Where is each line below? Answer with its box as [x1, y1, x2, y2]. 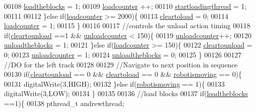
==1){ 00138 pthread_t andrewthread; [4, 98, 124, 108]
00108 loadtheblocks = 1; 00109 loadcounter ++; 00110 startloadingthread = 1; [4, 1, 247, 11]
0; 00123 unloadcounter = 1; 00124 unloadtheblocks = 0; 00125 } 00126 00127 [4, 49, 242, 59]
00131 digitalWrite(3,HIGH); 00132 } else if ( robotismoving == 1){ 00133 [4, 78, 225, 89]
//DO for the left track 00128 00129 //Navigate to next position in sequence [4, 59, 238, 69]
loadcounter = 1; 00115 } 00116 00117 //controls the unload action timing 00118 [4, 20, 251, 31]
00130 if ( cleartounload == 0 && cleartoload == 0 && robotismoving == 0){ [4, 69, 242, 79]
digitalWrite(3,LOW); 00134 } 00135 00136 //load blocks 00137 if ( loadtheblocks [4, 88, 248, 99]
